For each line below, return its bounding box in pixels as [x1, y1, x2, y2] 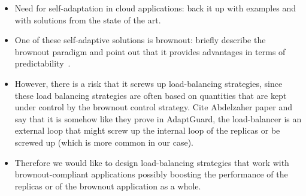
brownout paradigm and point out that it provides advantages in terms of [14, 45, 286, 58]
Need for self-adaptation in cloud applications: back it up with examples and [14, 2, 296, 14]
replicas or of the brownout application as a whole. [14, 179, 201, 192]
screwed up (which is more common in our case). [14, 135, 193, 148]
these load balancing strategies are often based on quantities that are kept [14, 89, 287, 101]
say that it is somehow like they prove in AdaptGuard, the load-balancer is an [14, 112, 302, 125]
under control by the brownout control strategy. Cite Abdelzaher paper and [14, 101, 292, 113]
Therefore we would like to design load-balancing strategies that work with [14, 156, 289, 168]
